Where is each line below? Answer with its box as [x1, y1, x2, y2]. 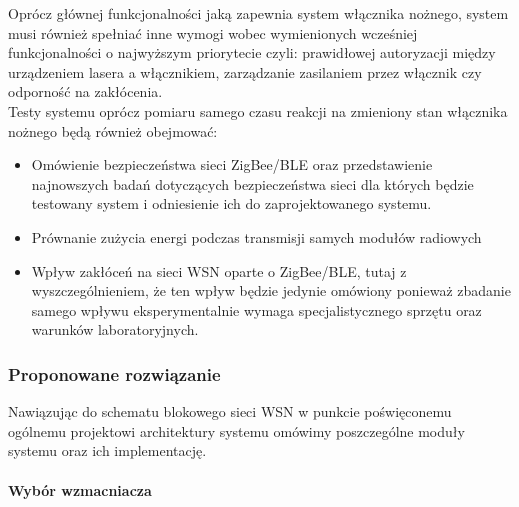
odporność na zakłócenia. [8, 81, 163, 102]
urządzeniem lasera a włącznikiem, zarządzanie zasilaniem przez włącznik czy [8, 61, 482, 82]
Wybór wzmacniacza [8, 479, 152, 500]
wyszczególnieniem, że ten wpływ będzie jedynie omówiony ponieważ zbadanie [31, 280, 511, 301]
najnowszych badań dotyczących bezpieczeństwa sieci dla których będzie [31, 173, 474, 194]
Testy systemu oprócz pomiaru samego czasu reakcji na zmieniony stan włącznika [8, 100, 508, 121]
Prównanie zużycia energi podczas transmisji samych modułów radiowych [31, 226, 482, 247]
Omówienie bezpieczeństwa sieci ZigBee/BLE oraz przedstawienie [31, 154, 433, 175]
